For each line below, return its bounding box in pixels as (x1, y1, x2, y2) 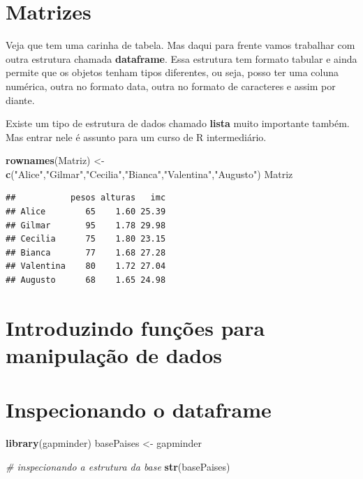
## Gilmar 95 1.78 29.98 (6, 220, 166, 230)
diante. (6, 92, 35, 107)
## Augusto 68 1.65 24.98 (6, 275, 166, 286)
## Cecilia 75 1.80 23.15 (6, 234, 166, 244)
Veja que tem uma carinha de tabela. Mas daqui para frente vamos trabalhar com (6, 38, 355, 52)
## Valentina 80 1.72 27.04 (6, 261, 166, 272)
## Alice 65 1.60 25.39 (6, 207, 166, 217)
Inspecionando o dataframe (6, 395, 272, 424)
